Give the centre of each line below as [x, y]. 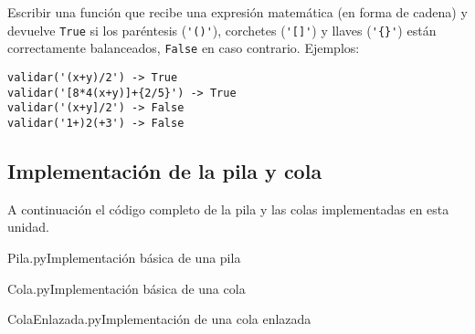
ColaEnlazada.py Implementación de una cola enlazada [159, 319]
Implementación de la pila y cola [165, 170]
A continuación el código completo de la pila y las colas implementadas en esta [228, 209]
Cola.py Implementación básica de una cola [127, 288]
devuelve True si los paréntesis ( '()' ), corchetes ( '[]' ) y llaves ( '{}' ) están [222, 30]
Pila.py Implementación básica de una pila [124, 257]
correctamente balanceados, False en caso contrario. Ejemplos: [184, 48]
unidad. [28, 227]
